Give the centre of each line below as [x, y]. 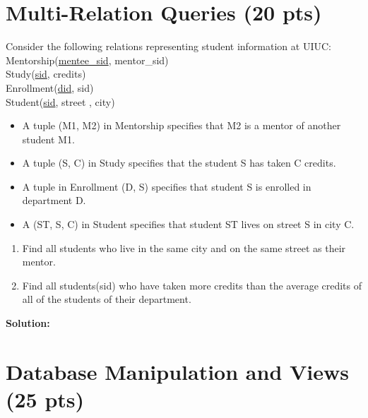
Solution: [28, 323]
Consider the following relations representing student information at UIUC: [168, 46]
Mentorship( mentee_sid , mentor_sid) [87, 60]
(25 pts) [45, 399]
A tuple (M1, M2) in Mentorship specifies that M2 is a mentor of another [182, 125]
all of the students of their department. [107, 299]
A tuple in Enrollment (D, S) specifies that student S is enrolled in [167, 186]
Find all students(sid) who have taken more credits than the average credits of [192, 285]
